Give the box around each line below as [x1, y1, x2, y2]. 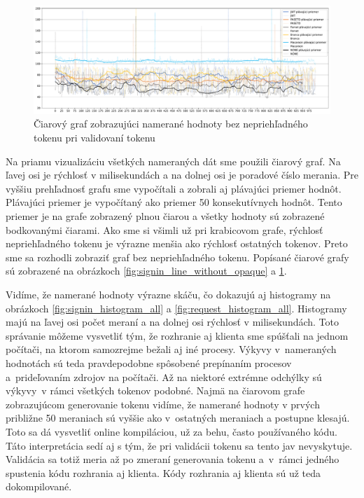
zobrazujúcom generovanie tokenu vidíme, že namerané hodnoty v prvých [6, 396, 320, 411]
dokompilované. [6, 479, 72, 494]
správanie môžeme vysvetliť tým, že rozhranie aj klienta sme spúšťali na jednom [6, 328, 349, 343]
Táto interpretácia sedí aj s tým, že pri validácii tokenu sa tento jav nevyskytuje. [6, 438, 353, 452]
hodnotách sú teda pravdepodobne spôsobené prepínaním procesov [6, 355, 292, 370]
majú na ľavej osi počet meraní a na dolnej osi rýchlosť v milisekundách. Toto [6, 314, 339, 329]
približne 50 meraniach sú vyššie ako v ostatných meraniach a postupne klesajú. [6, 410, 350, 425]
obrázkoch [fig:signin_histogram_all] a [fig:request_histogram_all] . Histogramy [6, 300, 347, 315]
